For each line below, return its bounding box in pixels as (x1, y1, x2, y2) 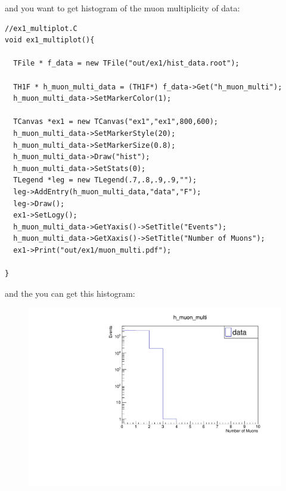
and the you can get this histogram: (5, 287, 135, 299)
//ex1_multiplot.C (5, 24, 77, 33)
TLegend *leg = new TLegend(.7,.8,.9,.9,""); (13, 176, 197, 185)
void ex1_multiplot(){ (5, 36, 95, 45)
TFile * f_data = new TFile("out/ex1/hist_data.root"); (13, 59, 240, 68)
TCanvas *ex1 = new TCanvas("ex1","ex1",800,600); (13, 117, 218, 126)
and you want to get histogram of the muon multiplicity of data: (5, 2, 240, 14)
